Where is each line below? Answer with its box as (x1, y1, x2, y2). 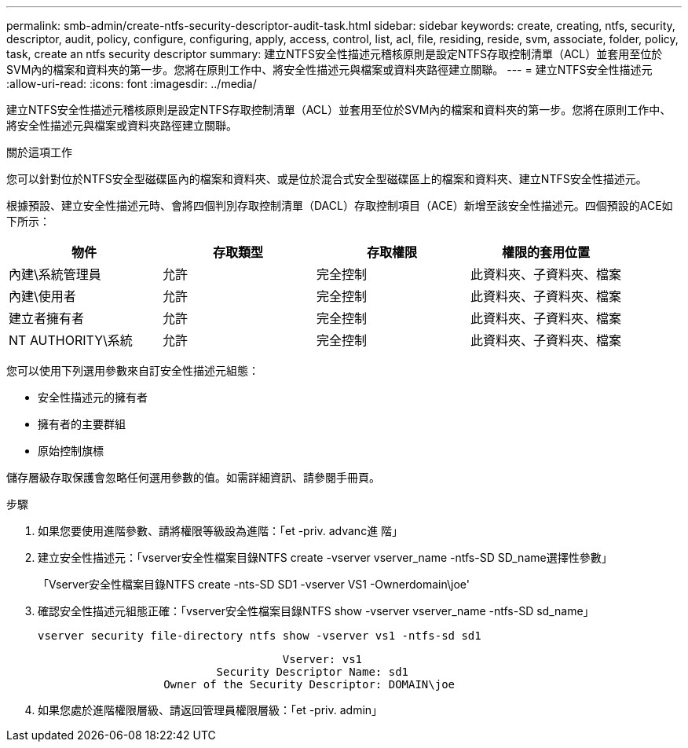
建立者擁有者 (9, 310, 85, 326)
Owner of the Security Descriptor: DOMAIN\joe (163, 678, 456, 691)
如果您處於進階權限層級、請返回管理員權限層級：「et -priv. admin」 (38, 703, 383, 717)
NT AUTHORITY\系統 (9, 332, 133, 348)
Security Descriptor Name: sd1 (216, 665, 409, 678)
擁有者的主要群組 (38, 417, 126, 431)
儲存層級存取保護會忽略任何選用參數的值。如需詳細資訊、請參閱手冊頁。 (6, 471, 380, 484)
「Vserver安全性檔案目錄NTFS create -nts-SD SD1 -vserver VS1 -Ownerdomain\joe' (38, 577, 470, 591)
